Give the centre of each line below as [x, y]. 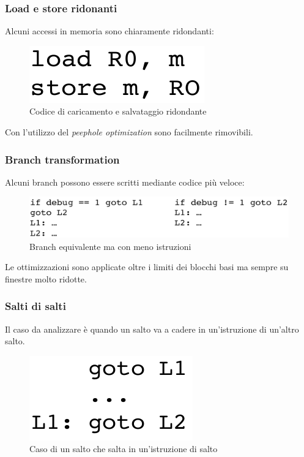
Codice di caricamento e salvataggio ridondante [118, 111]
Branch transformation [62, 159]
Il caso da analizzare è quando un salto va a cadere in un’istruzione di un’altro [152, 329]
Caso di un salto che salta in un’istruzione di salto [124, 449]
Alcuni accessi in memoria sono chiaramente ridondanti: [109, 31]
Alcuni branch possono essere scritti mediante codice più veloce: [125, 182]
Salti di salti [35, 306]
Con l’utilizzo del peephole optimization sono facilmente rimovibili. [129, 132]
